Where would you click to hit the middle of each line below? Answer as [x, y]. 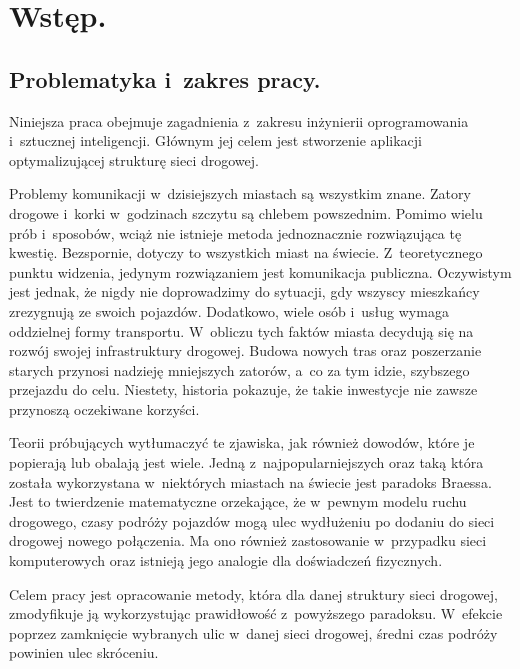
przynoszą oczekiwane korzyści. [104, 408]
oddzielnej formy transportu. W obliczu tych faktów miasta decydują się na [241, 330]
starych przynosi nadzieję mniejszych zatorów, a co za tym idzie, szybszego [239, 369]
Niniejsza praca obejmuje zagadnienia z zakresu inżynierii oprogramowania [239, 120]
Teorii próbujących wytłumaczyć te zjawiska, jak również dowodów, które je [242, 442]
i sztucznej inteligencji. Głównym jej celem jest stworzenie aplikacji [215, 140]
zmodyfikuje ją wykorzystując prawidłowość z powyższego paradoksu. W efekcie [256, 613]
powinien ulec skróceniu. [84, 652]
